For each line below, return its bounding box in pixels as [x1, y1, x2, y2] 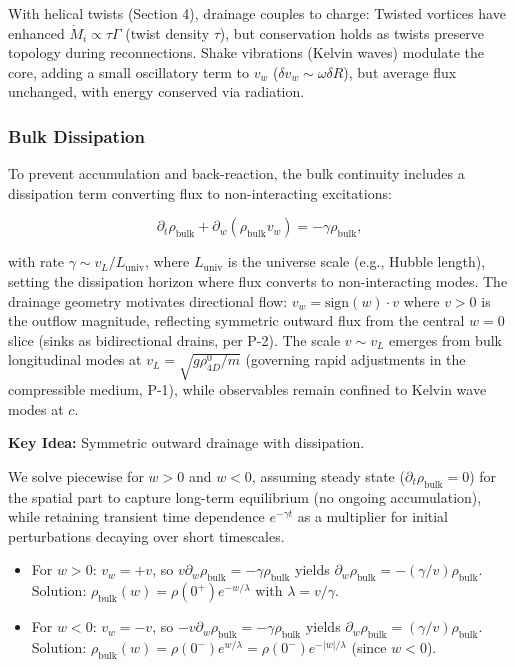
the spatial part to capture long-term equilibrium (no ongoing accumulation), [8, 486, 482, 507]
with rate [8, 251, 65, 272]
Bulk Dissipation [8, 123, 145, 148]
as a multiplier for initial [297, 506, 449, 527]
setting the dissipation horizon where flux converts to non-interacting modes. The [8, 270, 508, 291]
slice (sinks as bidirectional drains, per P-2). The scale [8, 329, 341, 350]
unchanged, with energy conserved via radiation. [8, 81, 305, 102]
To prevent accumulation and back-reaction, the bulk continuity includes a [8, 163, 465, 184]
